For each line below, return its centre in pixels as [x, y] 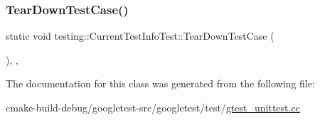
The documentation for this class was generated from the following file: [160, 83]
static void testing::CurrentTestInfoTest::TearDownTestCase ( [140, 36]
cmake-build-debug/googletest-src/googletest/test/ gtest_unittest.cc [153, 107]
